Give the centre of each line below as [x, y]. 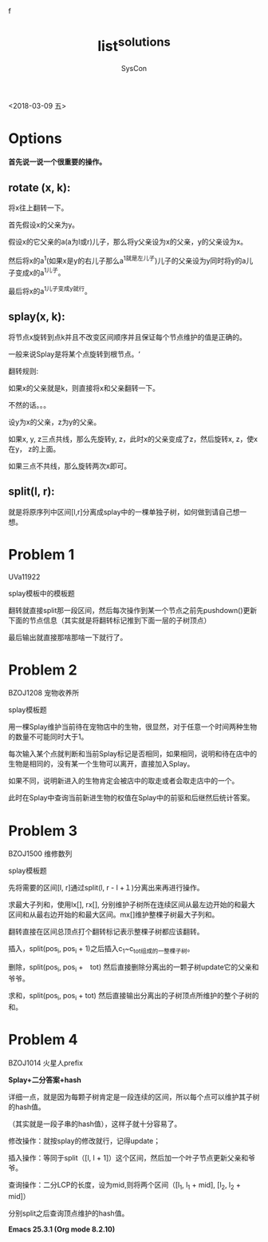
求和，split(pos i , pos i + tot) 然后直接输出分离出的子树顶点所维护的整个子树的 [134, 997]
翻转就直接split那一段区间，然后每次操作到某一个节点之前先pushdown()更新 [133, 610]
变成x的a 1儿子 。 [40, 272]
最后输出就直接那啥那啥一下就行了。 [68, 637]
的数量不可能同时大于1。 [48, 737]
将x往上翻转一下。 [38, 208]
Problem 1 [41, 554]
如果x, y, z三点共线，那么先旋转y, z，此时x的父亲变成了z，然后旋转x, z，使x [133, 439]
